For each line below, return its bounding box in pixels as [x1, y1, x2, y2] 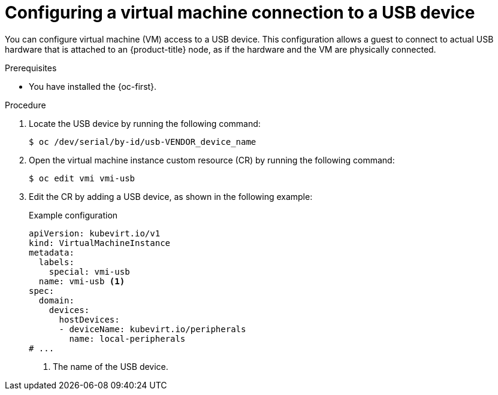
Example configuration [29, 209, 118, 220]
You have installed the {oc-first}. [29, 81, 157, 92]
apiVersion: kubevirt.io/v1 [29, 228, 161, 238]
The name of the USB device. [53, 361, 168, 372]
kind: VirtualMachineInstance [29, 238, 171, 248]
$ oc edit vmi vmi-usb [29, 173, 135, 183]
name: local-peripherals [69, 333, 186, 344]
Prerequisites [5, 62, 57, 73]
